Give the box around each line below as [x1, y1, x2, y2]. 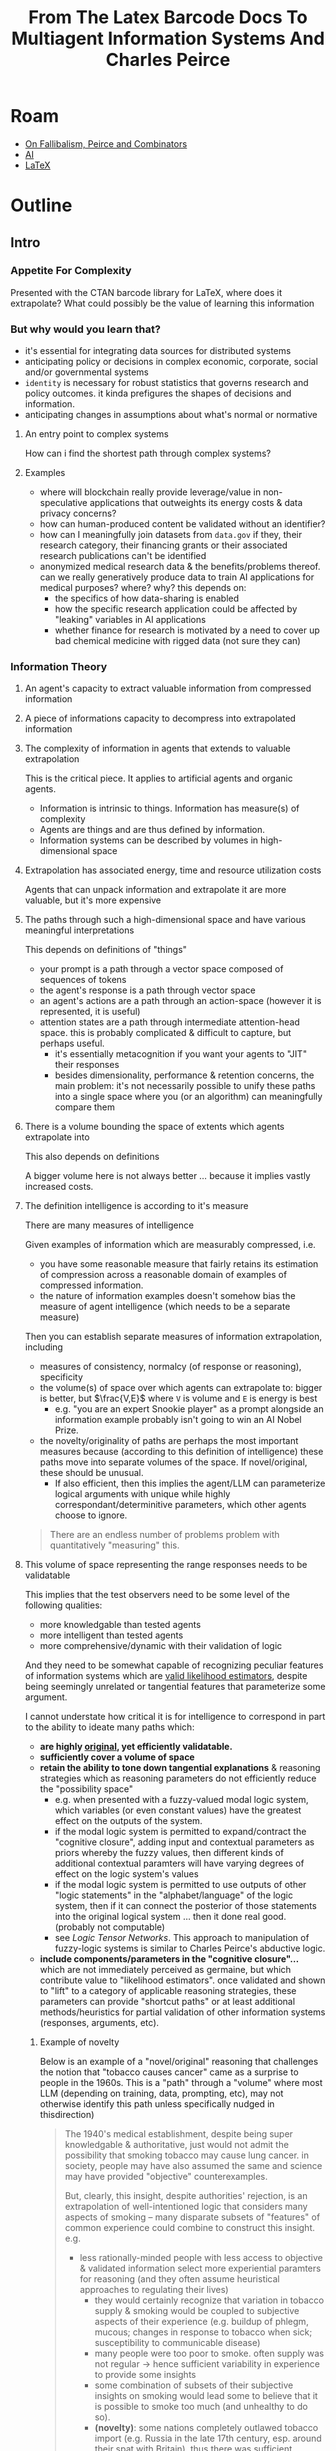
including [24, 1341, 63, 1353]
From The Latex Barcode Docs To [28, 6, 308, 29]
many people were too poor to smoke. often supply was [94, 2347, 325, 2360]
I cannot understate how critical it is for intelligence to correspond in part [24, 1711, 326, 1723]
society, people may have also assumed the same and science [64, 2160, 323, 2172]
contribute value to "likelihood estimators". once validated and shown [39, 1974, 326, 1986]
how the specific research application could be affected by [54, 603, 298, 615]
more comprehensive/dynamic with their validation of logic [39, 1640, 283, 1652]
